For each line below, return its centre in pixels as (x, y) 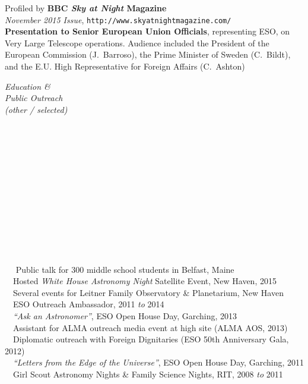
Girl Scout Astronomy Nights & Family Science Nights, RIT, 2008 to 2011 (148, 374)
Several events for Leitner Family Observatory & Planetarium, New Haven (148, 292)
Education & (28, 86)
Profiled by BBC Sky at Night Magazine (86, 8)
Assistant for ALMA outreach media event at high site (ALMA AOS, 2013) (150, 327)
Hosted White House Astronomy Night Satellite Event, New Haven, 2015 (145, 281)
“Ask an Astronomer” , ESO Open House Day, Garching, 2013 (125, 315)
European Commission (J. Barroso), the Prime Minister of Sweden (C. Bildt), (148, 54)
